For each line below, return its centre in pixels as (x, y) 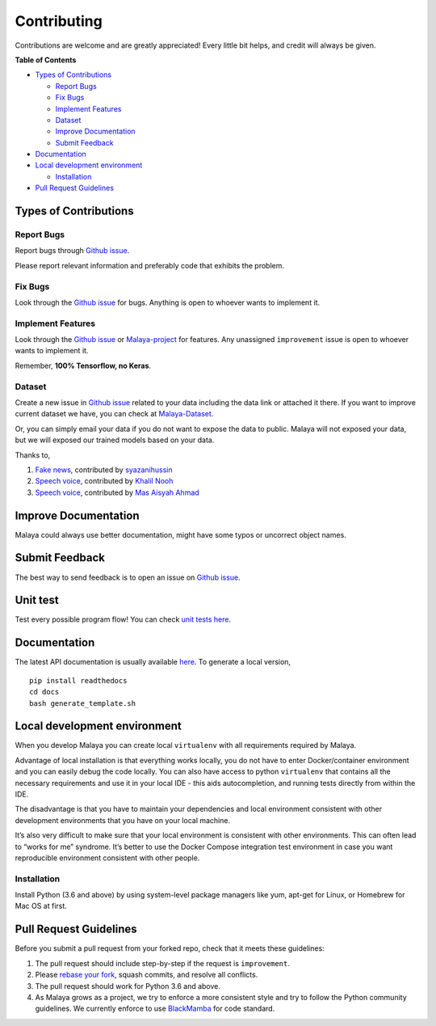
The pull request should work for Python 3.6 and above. (128, 986)
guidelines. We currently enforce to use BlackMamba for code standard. (155, 1009)
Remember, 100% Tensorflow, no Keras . (83, 365)
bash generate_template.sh (83, 703)
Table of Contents (46, 60)
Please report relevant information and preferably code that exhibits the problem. (149, 265)
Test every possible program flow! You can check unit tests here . (123, 619)
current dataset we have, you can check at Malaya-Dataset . (114, 414)
